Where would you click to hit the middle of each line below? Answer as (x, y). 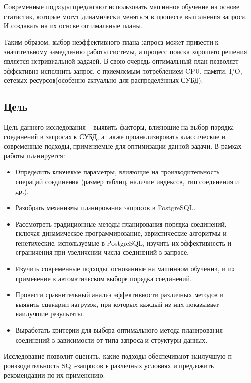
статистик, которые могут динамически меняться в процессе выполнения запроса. (125, 16)
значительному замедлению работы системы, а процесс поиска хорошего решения (125, 51)
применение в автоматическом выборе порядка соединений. (103, 278)
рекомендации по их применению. (54, 375)
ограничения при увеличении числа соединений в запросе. (102, 252)
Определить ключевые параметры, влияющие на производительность (117, 172)
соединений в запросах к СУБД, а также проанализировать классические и (115, 136)
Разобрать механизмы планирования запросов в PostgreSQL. (105, 207)
